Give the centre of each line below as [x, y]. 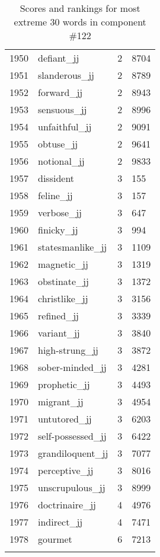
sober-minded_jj [72, 367]
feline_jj [55, 195]
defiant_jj [59, 58]
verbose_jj [60, 212]
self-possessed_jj [72, 436]
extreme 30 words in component [80, 22]
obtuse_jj [58, 144]
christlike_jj [63, 298]
